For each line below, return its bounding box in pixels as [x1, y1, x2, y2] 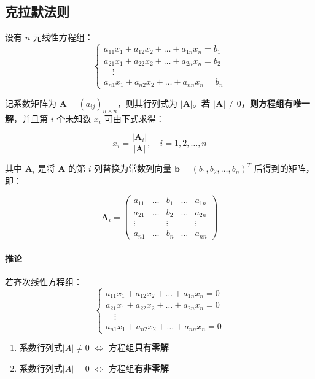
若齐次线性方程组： [5, 275, 82, 288]
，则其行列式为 [117, 96, 178, 109]
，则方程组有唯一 [241, 96, 310, 109]
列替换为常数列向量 [94, 162, 172, 175]
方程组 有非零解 [108, 361, 169, 374]
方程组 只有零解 [108, 341, 169, 354]
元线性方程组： [33, 31, 93, 44]
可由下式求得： [104, 112, 165, 124]
